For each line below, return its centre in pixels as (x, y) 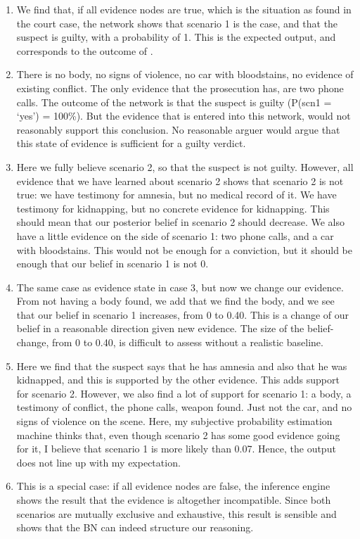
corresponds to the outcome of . (85, 50)
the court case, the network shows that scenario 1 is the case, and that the (177, 23)
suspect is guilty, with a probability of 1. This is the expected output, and (176, 37)
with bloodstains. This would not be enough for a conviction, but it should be (184, 249)
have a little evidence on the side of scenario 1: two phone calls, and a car (175, 235)
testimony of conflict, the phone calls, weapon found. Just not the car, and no (184, 407)
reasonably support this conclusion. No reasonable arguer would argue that (178, 129)
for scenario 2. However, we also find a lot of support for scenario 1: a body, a (184, 393)
